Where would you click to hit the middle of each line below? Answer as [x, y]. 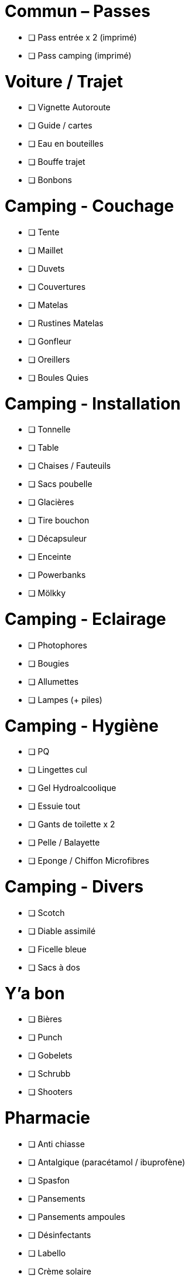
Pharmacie [47, 1118]
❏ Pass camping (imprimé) [80, 55]
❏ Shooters [50, 1092]
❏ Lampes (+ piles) [65, 699]
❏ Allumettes [54, 681]
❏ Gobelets [50, 1056]
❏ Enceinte [50, 557]
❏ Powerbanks [57, 575]
